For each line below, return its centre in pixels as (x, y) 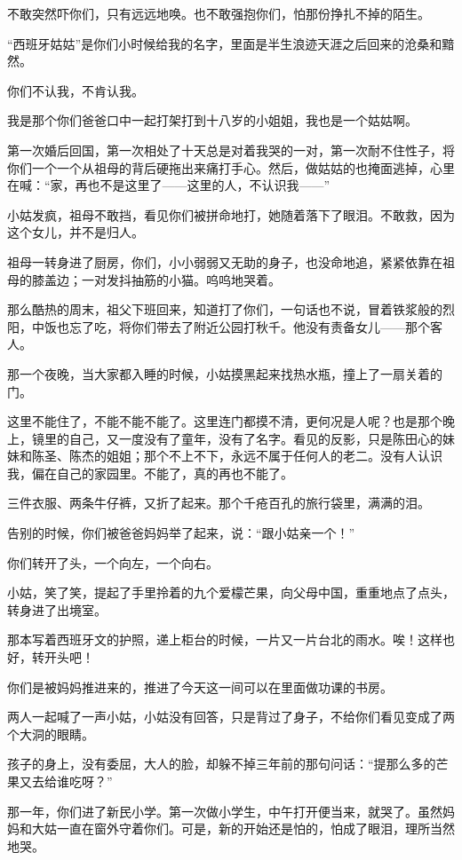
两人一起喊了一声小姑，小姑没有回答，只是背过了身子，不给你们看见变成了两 (231, 717)
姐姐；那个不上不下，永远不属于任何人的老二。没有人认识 (274, 456)
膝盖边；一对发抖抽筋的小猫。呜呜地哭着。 (156, 279)
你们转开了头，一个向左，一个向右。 (113, 562)
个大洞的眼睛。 (51, 734)
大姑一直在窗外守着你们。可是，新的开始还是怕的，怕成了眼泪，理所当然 (243, 828)
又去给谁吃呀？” (66, 781)
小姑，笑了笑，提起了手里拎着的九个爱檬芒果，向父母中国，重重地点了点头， (231, 592)
